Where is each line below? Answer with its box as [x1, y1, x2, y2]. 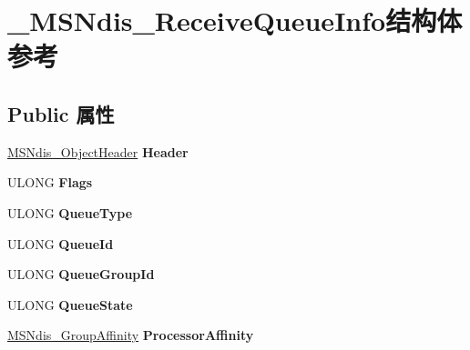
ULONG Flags [7, 173, 93, 192]
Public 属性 [7, 99, 115, 127]
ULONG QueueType [7, 203, 133, 222]
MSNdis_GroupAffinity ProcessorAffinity [7, 325, 254, 345]
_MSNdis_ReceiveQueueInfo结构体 [7, 2, 463, 39]
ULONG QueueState [7, 295, 133, 314]
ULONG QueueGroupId [7, 265, 155, 284]
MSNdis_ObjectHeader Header [7, 142, 189, 161]
